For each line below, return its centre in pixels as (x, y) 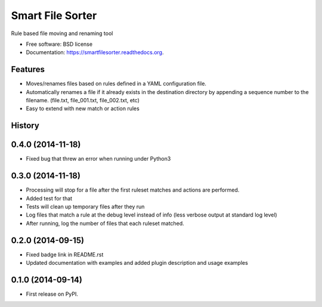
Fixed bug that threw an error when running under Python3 (98, 159)
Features (28, 69)
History (25, 126)
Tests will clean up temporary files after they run (85, 207)
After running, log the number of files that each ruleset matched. (105, 223)
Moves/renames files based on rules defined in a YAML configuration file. (116, 84)
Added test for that (49, 198)
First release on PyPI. (52, 294)
